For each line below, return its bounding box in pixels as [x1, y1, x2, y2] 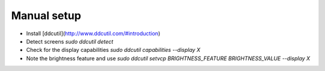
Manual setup [11, 9, 81, 22]
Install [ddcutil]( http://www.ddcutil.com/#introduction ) [26, 30, 161, 37]
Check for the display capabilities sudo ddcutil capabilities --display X [26, 47, 201, 54]
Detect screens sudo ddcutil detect [26, 38, 114, 45]
